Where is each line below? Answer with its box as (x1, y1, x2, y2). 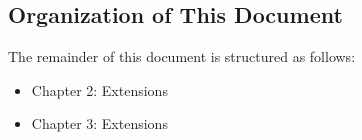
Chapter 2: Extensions (31, 79, 168, 100)
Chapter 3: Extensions (31, 113, 168, 134)
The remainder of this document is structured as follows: (8, 46, 356, 67)
